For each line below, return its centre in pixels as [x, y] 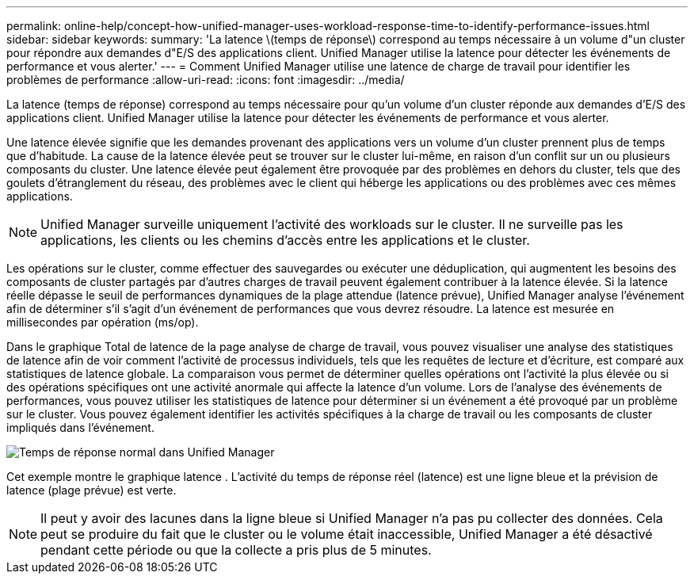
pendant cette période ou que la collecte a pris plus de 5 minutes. [236, 550]
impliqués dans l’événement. [80, 427]
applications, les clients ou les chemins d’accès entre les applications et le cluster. [285, 240]
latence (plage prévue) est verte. [92, 490]
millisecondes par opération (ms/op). [103, 322]
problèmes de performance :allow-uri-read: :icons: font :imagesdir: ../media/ [206, 80]
